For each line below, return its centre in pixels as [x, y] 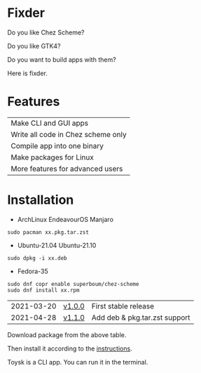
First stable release [123, 306]
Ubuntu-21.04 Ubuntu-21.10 [57, 245]
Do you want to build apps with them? [62, 59]
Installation [41, 200]
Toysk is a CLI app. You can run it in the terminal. [78, 362]
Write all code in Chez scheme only [69, 134]
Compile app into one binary [57, 145]
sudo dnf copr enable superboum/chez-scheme [73, 284]
